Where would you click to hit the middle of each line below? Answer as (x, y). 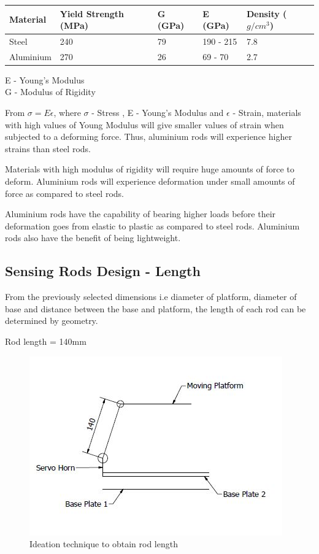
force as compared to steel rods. (64, 193)
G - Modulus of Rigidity (50, 92)
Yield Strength (92, 13)
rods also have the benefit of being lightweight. (93, 238)
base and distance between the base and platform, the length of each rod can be (156, 308)
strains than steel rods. (48, 148)
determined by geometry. (52, 321)
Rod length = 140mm (46, 341)
